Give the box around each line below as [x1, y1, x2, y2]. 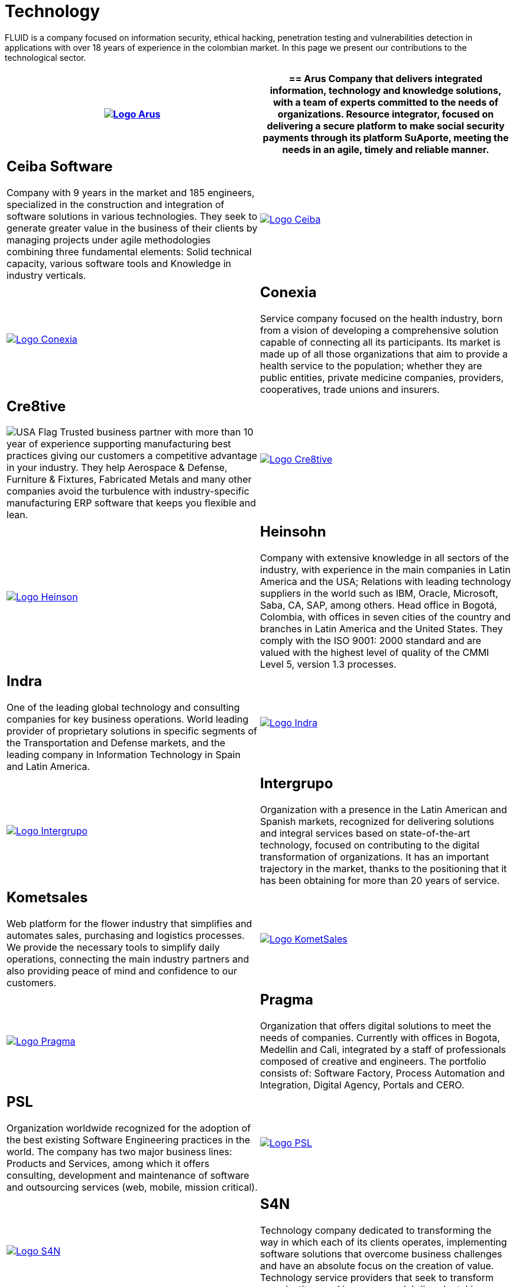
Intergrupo [260, 775, 333, 792]
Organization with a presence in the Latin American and [260, 804, 507, 816]
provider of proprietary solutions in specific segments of [7, 725, 258, 737]
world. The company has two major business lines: [7, 1145, 232, 1158]
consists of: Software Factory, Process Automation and [260, 1067, 505, 1079]
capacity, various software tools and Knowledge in [7, 257, 232, 269]
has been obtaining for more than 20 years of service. [260, 875, 500, 887]
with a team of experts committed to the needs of [272, 96, 499, 108]
